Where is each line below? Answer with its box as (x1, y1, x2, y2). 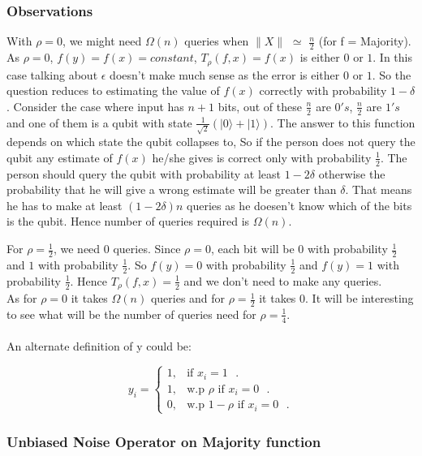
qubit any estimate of (6, 148, 113, 166)
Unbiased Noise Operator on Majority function (6, 431, 321, 451)
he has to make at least (6, 196, 123, 213)
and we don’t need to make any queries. (183, 272, 382, 289)
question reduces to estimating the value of (6, 82, 220, 99)
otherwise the (318, 165, 385, 182)
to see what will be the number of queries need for (6, 305, 256, 322)
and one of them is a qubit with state (6, 114, 192, 131)
